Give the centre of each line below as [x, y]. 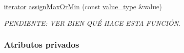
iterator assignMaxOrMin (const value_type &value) [83, 6]
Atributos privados [42, 44]
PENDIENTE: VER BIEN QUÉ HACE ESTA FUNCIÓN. [92, 23]
